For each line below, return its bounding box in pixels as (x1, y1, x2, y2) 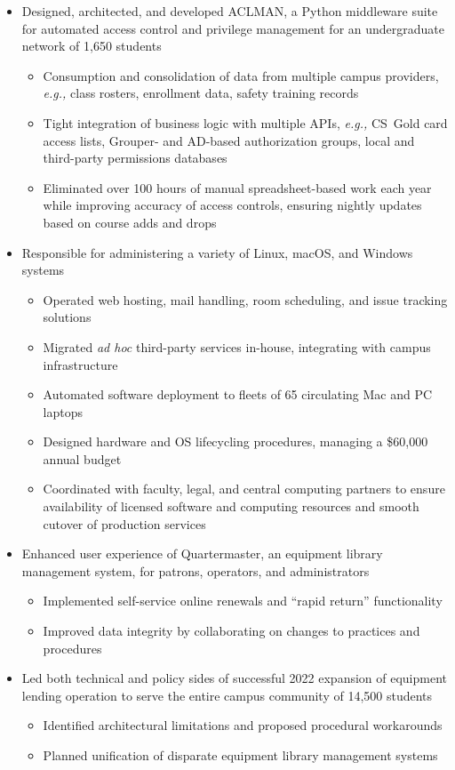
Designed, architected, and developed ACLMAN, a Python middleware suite (21, 2, 438, 20)
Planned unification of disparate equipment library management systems (43, 746, 438, 764)
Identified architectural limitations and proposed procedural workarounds (43, 716, 443, 734)
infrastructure (43, 355, 118, 373)
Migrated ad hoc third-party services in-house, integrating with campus (43, 337, 431, 356)
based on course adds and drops (43, 213, 217, 231)
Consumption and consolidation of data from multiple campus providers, (43, 66, 439, 84)
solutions (43, 308, 92, 326)
